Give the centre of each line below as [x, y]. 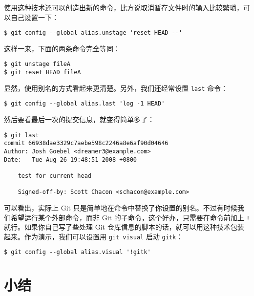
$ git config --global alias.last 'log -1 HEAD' [85, 104]
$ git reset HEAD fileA [42, 73]
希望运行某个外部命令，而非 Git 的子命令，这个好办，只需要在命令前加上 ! [130, 217]
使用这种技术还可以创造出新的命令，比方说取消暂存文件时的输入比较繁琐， [124, 7]
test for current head [54, 176]
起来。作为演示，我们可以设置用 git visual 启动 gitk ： [94, 236]
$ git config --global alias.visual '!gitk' [77, 252]
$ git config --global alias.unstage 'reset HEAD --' [93, 33]
